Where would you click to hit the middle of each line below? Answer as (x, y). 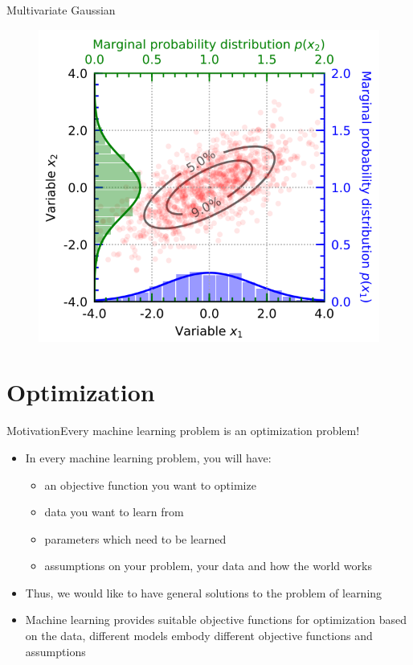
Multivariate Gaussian (61, 10)
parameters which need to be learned (135, 538)
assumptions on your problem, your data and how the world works (208, 566)
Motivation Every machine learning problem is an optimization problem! (183, 431)
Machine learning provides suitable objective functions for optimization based (216, 620)
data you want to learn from (114, 512)
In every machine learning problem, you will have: (148, 457)
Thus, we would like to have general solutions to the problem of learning (204, 592)
